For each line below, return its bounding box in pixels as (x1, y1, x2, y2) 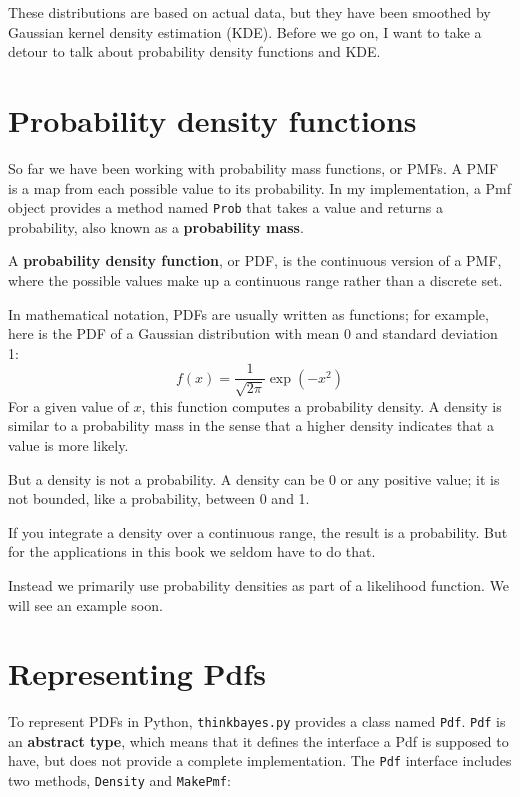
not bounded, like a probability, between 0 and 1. (8, 488, 310, 509)
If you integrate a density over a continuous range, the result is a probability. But (8, 521, 508, 542)
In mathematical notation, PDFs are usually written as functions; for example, (8, 303, 489, 324)
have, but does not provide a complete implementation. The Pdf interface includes (8, 750, 512, 771)
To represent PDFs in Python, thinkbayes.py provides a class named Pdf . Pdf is (8, 711, 506, 732)
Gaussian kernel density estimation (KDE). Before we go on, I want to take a (8, 21, 482, 42)
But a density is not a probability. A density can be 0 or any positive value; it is (8, 468, 500, 489)
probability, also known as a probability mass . (8, 216, 304, 237)
